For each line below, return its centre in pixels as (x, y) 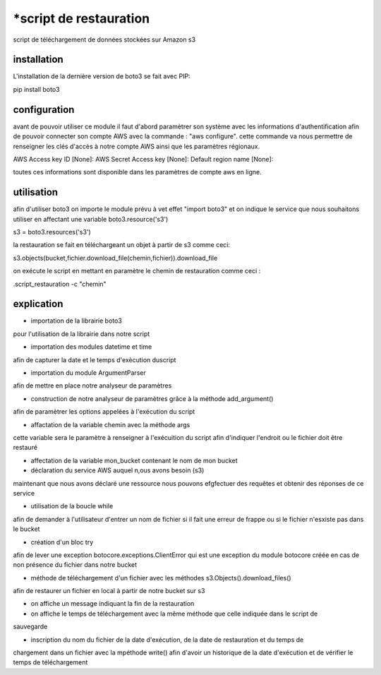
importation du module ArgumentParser (88, 373)
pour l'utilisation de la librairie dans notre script (81, 334)
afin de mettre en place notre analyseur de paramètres (92, 386)
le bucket (26, 529)
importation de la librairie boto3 (77, 321)
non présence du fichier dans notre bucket (75, 565)
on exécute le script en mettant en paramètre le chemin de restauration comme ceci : (137, 271)
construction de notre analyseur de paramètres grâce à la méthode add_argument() (152, 398)
